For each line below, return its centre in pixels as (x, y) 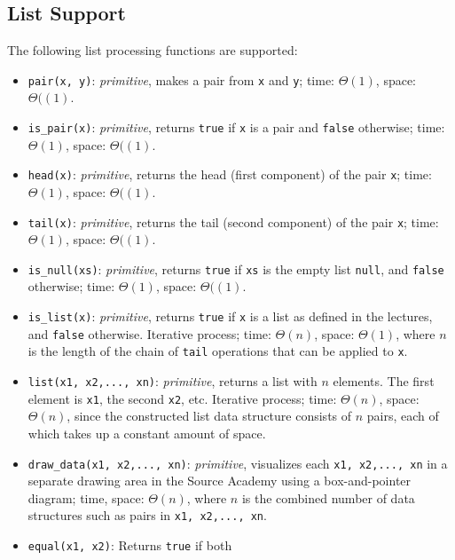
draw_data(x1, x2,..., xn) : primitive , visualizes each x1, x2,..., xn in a (238, 463)
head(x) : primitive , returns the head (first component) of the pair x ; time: (230, 174)
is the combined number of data (328, 497)
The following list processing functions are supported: (153, 50)
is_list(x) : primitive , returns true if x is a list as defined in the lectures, (230, 316)
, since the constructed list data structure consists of (209, 416)
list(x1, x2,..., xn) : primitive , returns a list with (173, 381)
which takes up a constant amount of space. (147, 433)
